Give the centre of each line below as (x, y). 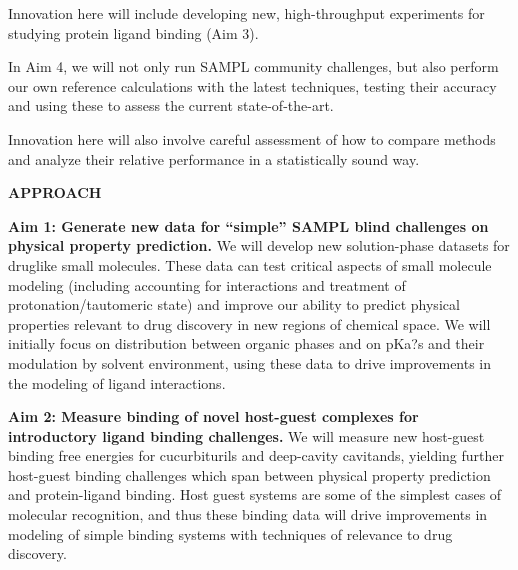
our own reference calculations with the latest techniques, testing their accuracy (252, 85)
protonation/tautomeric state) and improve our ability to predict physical (234, 304)
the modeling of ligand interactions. (117, 382)
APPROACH (55, 192)
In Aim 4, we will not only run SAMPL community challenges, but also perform (253, 66)
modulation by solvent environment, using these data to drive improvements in (250, 362)
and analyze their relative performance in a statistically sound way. (214, 158)
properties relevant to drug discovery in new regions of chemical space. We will (249, 323)
